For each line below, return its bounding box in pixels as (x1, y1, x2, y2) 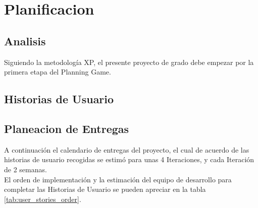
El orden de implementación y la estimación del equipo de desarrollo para (4, 174, 232, 184)
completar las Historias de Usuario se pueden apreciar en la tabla (4, 184, 206, 194)
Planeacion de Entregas (4, 120, 129, 136)
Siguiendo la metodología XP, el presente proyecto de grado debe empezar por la (4, 56, 254, 67)
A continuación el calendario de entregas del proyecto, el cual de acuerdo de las (4, 144, 249, 155)
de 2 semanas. (4, 164, 47, 174)
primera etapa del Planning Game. (4, 66, 111, 77)
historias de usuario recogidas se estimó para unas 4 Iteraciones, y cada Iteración (4, 154, 254, 165)
